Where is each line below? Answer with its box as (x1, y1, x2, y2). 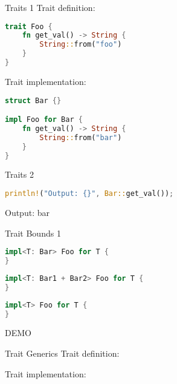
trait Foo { (5, 22, 53, 31)
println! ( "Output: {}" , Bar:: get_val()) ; (5, 189, 174, 198)
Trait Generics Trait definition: (5, 346, 120, 359)
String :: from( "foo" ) (39, 40, 122, 49)
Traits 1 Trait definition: (5, 1, 95, 13)
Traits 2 (5, 168, 34, 181)
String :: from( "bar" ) (39, 133, 122, 142)
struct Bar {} (5, 96, 62, 105)
